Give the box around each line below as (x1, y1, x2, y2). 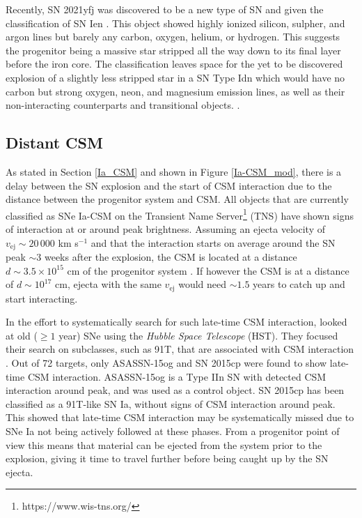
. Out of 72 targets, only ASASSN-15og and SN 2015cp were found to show (6, 356, 327, 370)
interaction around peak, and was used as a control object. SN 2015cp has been (6, 383, 345, 397)
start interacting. (6, 291, 78, 305)
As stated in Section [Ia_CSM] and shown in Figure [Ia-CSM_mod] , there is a (6, 164, 342, 178)
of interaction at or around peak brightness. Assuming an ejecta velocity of (6, 221, 325, 236)
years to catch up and (253, 277, 345, 291)
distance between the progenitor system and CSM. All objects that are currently (6, 192, 349, 206)
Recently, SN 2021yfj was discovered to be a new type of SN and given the (6, 2, 324, 16)
